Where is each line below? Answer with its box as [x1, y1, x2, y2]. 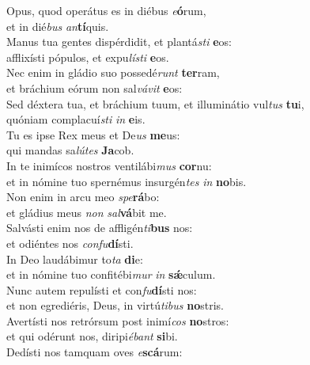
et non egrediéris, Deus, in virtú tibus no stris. [6, 297, 224, 314]
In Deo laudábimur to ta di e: [6, 250, 143, 267]
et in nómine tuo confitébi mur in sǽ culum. [6, 266, 216, 283]
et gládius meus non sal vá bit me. [6, 203, 167, 220]
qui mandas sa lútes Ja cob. [6, 142, 134, 158]
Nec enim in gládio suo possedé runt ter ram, [6, 64, 220, 81]
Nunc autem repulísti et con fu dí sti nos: [6, 281, 197, 298]
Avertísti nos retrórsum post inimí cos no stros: [6, 312, 229, 329]
